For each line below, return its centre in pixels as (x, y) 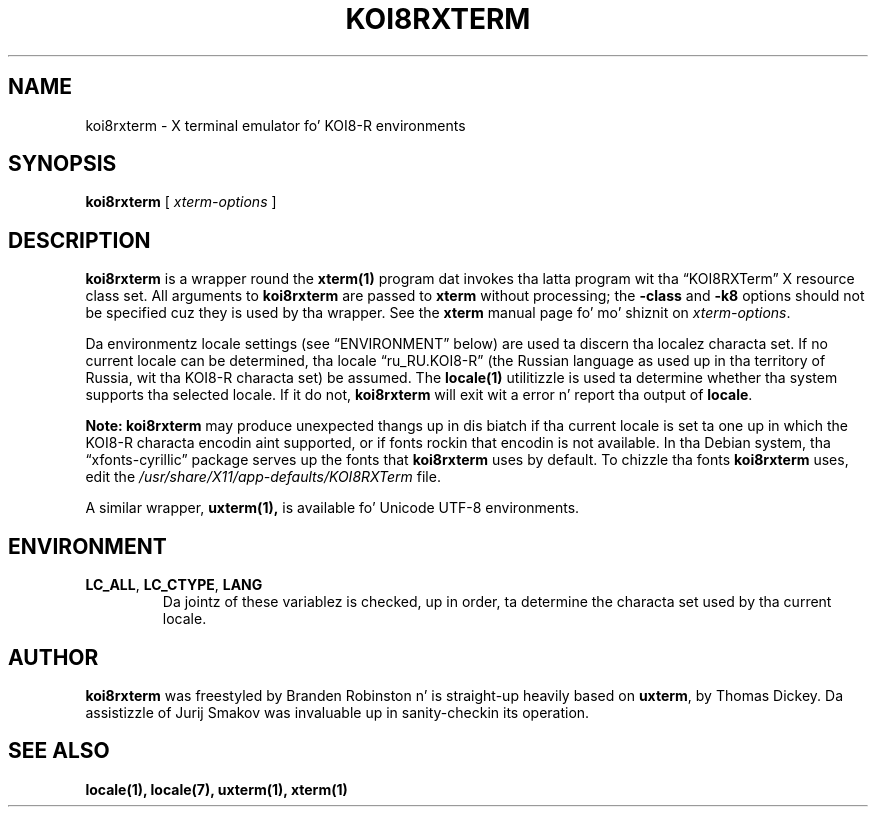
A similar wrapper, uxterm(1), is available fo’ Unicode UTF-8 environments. (332, 508)
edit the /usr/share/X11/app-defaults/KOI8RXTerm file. (263, 477)
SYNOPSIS (62, 164)
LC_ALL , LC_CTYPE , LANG (174, 585)
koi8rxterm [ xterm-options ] (181, 202)
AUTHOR (53, 657)
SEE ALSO (59, 751)
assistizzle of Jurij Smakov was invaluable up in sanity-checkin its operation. (337, 712)
